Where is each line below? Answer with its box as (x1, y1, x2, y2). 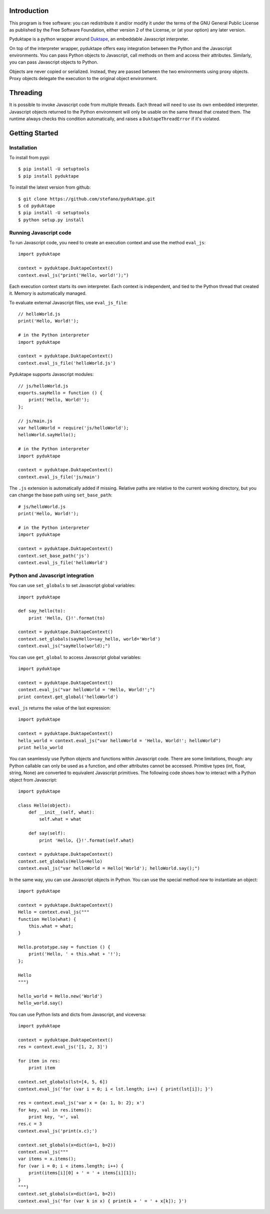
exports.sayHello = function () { (18, 390, 102, 395)
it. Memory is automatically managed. (9, 290, 87, 296)
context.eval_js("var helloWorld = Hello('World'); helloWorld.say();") (18, 866, 200, 871)
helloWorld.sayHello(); (18, 432, 76, 438)
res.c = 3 (18, 1121, 42, 1127)
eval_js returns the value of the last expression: (9, 705, 111, 711)
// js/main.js (18, 418, 52, 424)
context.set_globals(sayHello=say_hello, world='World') (18, 636, 161, 642)
